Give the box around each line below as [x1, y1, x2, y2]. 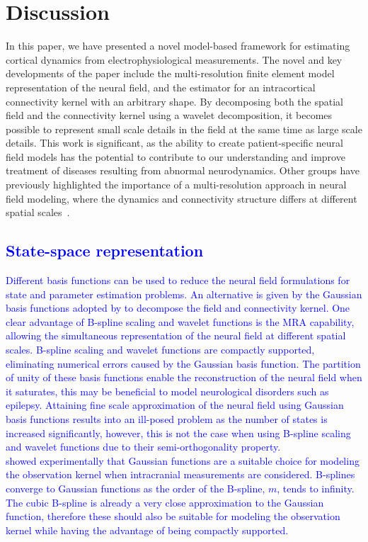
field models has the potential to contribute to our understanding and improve [6, 149, 345, 164]
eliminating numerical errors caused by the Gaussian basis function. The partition [6, 356, 361, 371]
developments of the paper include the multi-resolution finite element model [6, 66, 335, 81]
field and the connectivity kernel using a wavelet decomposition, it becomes [6, 108, 333, 123]
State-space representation [6, 239, 204, 261]
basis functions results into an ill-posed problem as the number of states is [6, 411, 328, 426]
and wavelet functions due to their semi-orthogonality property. [6, 439, 281, 454]
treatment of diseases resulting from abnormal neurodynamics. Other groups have [6, 163, 360, 178]
